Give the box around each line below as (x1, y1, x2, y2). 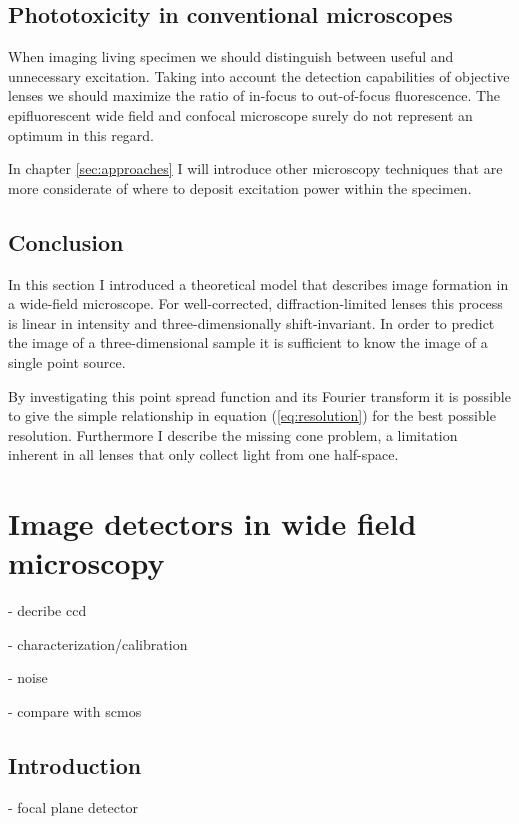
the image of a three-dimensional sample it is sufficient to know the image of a (8, 332, 488, 353)
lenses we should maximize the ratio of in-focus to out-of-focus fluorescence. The (8, 85, 501, 106)
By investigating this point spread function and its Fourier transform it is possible (8, 385, 511, 406)
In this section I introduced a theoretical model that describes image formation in (8, 273, 509, 294)
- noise (8, 667, 48, 688)
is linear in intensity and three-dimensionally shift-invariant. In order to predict (8, 312, 495, 333)
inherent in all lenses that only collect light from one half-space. (8, 444, 399, 465)
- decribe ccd (8, 600, 87, 621)
